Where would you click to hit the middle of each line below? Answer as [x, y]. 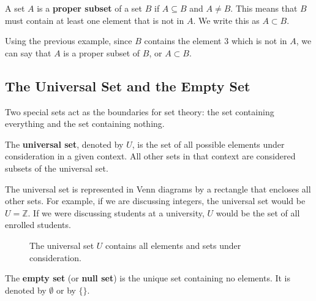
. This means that [264, 8]
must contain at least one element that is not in [95, 20]
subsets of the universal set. [57, 168]
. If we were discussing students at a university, [116, 212]
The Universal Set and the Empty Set [128, 86]
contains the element [183, 41]
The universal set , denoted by [64, 144]
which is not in [259, 41]
